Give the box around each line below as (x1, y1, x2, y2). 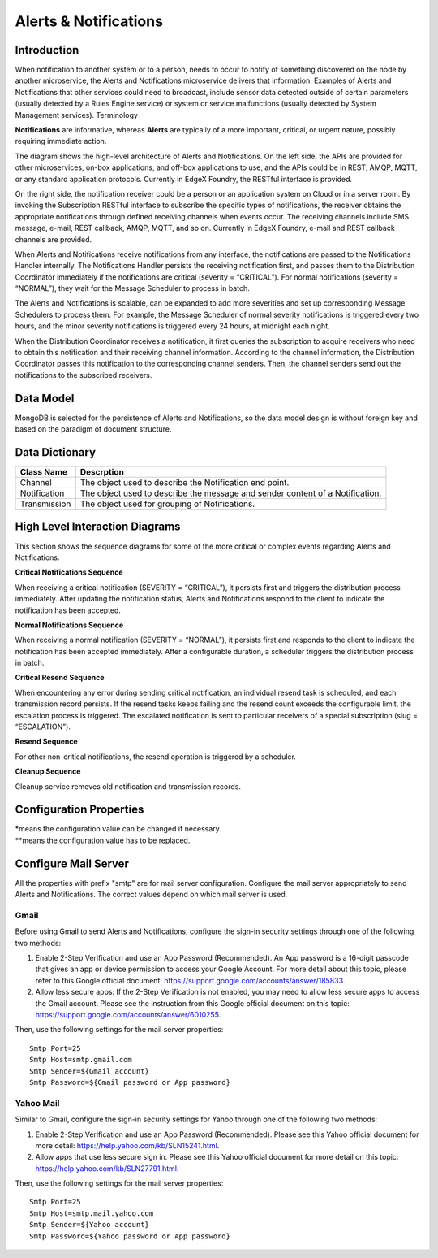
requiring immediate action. (15, 137, 107, 146)
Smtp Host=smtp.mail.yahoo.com (29, 1208, 154, 1218)
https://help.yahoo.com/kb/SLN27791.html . (35, 1163, 179, 1173)
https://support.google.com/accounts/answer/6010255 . (35, 1010, 221, 1020)
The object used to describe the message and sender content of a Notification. (79, 488, 382, 499)
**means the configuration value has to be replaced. (15, 835, 191, 845)
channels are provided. (15, 234, 92, 244)
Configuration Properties (15, 803, 144, 817)
